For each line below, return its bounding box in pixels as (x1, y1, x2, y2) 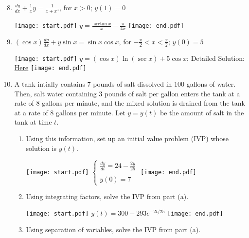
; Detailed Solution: (187, 53, 245, 63)
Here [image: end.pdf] (14, 62, 87, 73)
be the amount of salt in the (160, 107, 244, 117)
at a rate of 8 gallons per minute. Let (14, 107, 125, 117)
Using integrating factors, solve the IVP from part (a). (26, 191, 189, 201)
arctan (93, 21, 107, 26)
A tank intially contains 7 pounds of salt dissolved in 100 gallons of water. (14, 79, 236, 89)
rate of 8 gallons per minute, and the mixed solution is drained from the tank (14, 98, 245, 108)
